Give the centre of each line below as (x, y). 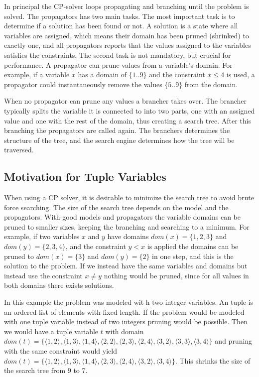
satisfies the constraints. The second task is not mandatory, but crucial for (118, 55)
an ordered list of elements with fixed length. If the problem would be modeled (124, 312)
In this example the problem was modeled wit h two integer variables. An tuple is (129, 302)
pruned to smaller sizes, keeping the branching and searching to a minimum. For (127, 226)
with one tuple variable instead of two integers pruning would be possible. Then (126, 321)
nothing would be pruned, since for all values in (176, 275)
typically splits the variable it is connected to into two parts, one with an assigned (129, 110)
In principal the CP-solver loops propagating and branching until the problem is (127, 6)
